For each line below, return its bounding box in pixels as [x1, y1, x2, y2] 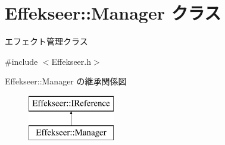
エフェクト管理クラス [5, 35, 88, 48]
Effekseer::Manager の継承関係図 [5, 75, 127, 87]
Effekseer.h [51, 55, 91, 67]
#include [5, 55, 38, 67]
